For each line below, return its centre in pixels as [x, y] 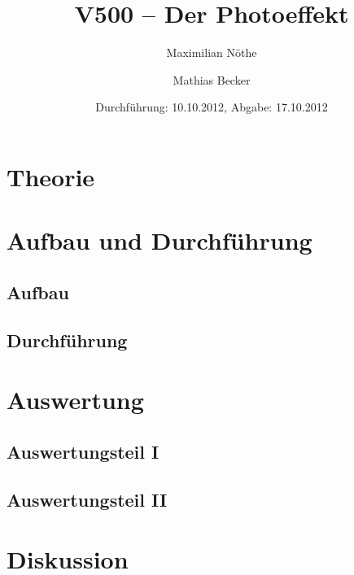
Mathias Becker [212, 79]
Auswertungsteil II [87, 499]
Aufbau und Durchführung [160, 240]
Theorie [51, 176]
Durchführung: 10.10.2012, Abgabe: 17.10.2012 [212, 107]
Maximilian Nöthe [212, 52]
